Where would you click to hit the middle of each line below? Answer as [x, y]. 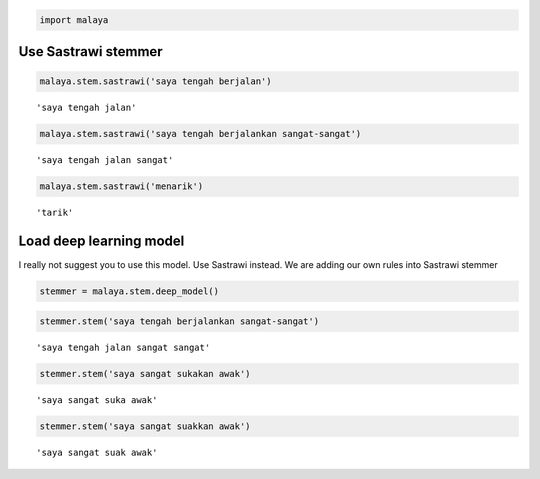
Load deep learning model [101, 240]
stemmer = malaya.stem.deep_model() [129, 291]
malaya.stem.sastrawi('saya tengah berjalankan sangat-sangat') [200, 134]
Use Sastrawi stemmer [91, 51]
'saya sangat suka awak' [97, 399]
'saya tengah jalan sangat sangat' [123, 347]
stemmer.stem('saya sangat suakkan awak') [145, 426]
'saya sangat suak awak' [97, 452]
